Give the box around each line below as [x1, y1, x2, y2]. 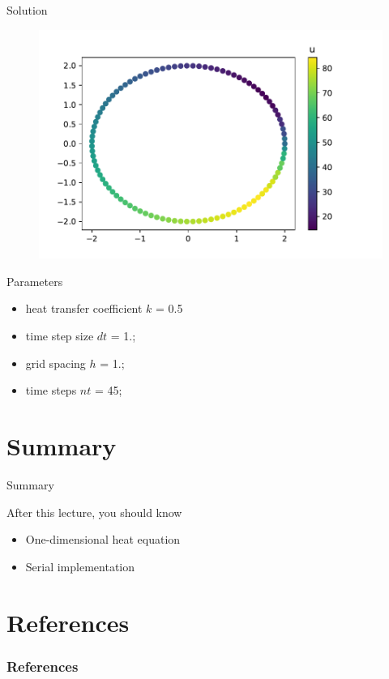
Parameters [6, 272, 63, 289]
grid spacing [25, 354, 86, 371]
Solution [6, 2, 48, 18]
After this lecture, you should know [6, 503, 182, 520]
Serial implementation [25, 557, 135, 574]
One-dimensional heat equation [25, 531, 181, 548]
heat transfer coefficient [25, 300, 143, 317]
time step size [25, 327, 94, 344]
